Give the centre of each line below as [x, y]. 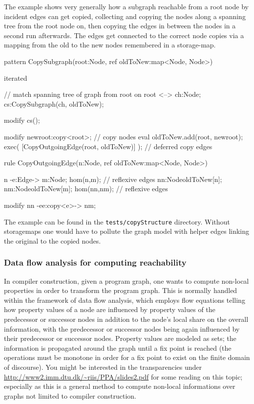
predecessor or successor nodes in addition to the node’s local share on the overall [126, 319]
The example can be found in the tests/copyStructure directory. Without [117, 221]
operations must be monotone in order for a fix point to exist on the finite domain [127, 357]
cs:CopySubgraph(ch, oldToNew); [54, 103]
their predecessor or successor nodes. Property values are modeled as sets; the [120, 338]
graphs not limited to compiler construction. [70, 395]
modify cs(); [22, 120]
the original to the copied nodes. [53, 240]
